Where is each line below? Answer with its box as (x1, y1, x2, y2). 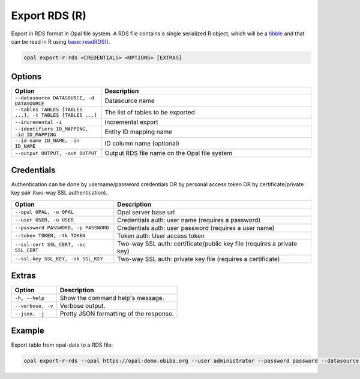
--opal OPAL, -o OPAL (14, 209, 74, 216)
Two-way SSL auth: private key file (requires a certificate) (117, 254, 280, 263)
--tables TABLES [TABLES (14, 107, 83, 113)
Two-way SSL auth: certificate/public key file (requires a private (117, 239, 298, 248)
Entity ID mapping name (104, 128, 172, 136)
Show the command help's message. (59, 294, 164, 302)
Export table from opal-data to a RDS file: (11, 341, 113, 348)
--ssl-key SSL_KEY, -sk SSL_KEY (14, 256, 103, 262)
